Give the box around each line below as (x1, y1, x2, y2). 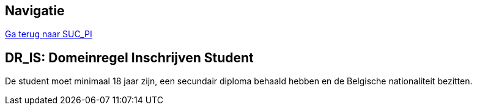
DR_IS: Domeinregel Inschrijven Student (5, 50, 254, 65)
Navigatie (5, 3, 65, 18)
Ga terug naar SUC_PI (5, 29, 92, 40)
